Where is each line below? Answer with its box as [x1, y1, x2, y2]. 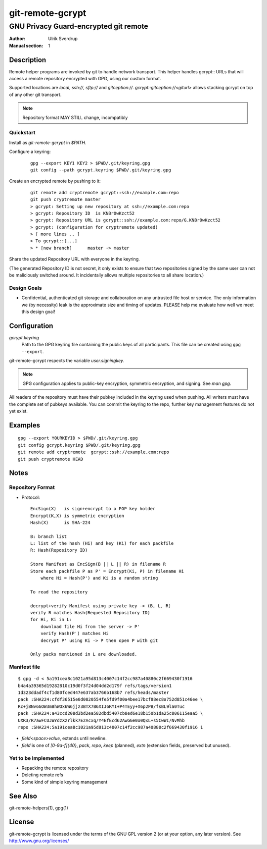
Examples [9, 421, 41, 429]
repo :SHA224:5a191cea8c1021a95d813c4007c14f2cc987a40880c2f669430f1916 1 [18, 725, 203, 730]
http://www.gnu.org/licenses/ [9, 838, 69, 844]
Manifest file [9, 664, 41, 671]
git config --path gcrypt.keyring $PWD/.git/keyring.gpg [30, 167, 172, 173]
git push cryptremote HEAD [18, 456, 84, 462]
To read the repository [30, 589, 88, 594]
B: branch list [30, 533, 67, 539]
